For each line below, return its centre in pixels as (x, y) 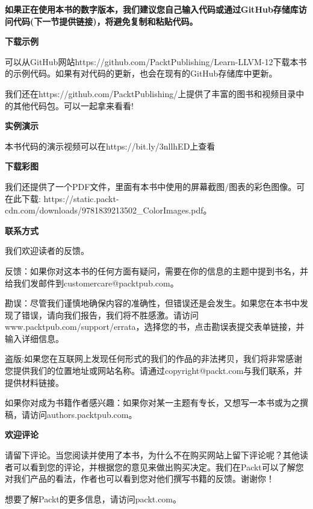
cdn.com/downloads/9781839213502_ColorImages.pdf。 (108, 210)
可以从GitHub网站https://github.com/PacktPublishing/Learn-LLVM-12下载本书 (156, 61)
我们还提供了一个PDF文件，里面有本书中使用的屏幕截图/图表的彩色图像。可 (155, 186)
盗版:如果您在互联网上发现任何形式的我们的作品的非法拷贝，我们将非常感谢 (153, 359)
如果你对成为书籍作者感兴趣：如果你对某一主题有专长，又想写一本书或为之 (152, 403)
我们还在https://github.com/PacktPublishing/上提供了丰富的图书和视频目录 (150, 93)
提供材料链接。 (34, 382)
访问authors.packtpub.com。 (83, 414)
